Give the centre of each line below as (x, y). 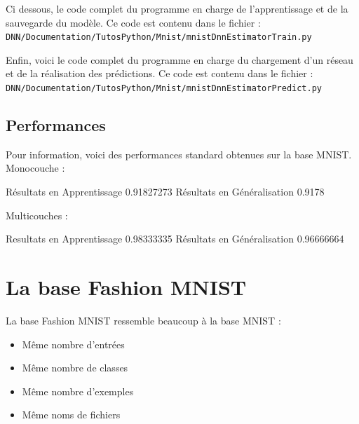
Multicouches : (37, 215)
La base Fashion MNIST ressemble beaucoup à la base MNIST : (143, 320)
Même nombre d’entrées (73, 344)
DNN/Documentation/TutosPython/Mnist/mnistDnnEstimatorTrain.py (159, 37)
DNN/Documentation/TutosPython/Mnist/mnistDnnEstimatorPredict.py (164, 89)
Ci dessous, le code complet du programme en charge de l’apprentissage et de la (177, 8)
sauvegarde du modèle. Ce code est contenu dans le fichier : (133, 22)
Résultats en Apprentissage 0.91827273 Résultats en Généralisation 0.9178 (165, 192)
